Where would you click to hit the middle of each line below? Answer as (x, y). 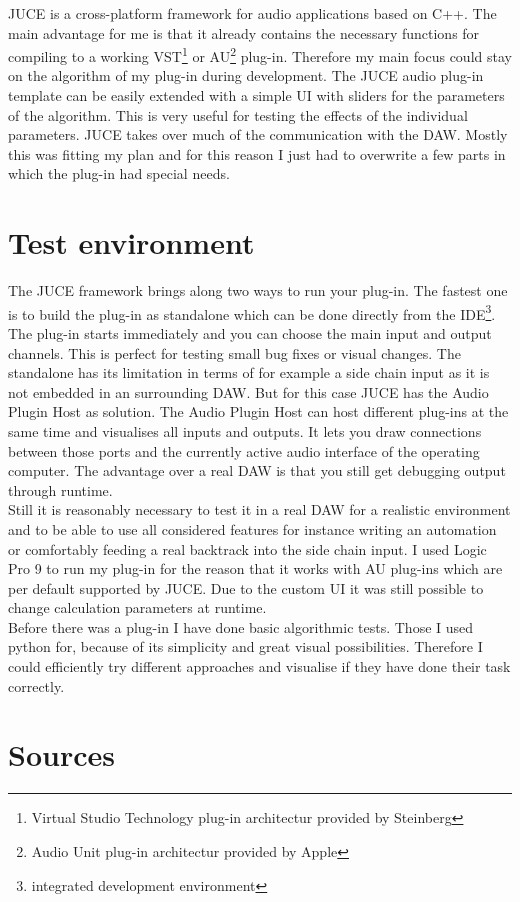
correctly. (36, 685)
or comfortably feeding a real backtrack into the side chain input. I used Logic (247, 548)
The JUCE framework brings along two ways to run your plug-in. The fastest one (258, 290)
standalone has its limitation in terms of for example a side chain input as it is (249, 372)
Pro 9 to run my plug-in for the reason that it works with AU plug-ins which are (255, 568)
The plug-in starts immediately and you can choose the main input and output (250, 332)
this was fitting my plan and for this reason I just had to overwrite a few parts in (257, 153)
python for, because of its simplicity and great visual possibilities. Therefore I (245, 646)
